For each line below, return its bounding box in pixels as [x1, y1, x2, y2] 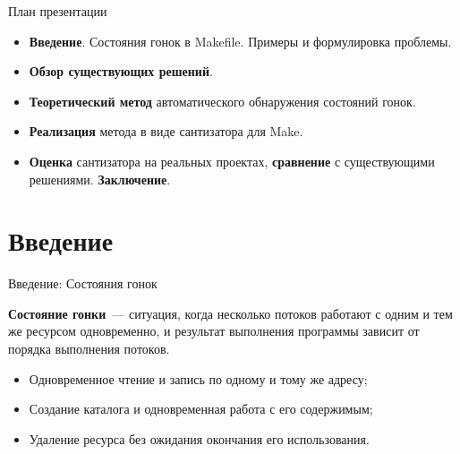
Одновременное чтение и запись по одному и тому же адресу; [29, 369, 368, 388]
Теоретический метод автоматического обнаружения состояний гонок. [29, 91, 416, 110]
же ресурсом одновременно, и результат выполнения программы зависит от [8, 321, 420, 340]
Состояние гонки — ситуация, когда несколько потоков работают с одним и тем [8, 304, 453, 322]
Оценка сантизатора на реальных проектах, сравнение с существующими [29, 151, 435, 170]
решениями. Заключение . [29, 169, 171, 188]
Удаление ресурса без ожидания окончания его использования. [29, 429, 370, 448]
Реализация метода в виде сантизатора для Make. [29, 122, 303, 141]
